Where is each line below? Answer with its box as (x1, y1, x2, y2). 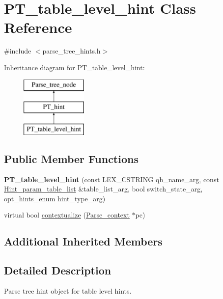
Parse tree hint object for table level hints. (4, 286, 132, 296)
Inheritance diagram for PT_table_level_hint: (4, 62, 145, 72)
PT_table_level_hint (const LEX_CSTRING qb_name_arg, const (4, 174, 219, 184)
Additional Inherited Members (4, 234, 163, 249)
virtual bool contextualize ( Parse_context (4, 210, 130, 220)
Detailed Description (4, 263, 111, 278)
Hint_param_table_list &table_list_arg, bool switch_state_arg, (4, 184, 203, 194)
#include (4, 46, 31, 56)
